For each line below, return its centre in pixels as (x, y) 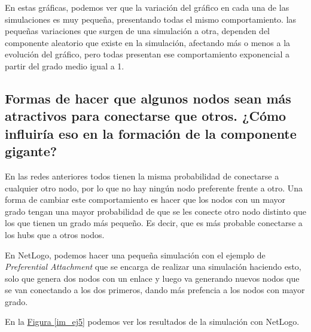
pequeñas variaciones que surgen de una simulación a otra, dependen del (137, 31)
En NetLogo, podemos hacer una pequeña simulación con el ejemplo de (135, 255)
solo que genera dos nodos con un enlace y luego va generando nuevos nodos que (152, 278)
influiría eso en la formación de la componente (151, 133)
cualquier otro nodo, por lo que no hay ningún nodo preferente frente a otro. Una (154, 188)
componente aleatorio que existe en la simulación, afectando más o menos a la (148, 42)
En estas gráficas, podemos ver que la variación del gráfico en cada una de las (147, 7)
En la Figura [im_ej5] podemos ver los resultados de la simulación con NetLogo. (152, 322)
